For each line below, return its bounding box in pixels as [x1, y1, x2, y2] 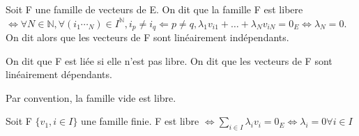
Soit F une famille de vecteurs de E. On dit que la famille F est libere [6, 2, 303, 16]
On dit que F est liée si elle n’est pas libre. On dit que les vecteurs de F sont [6, 53, 333, 68]
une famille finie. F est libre [81, 114, 199, 128]
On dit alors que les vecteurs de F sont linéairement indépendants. [6, 30, 289, 45]
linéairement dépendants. [6, 67, 112, 82]
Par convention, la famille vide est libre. [6, 90, 176, 105]
